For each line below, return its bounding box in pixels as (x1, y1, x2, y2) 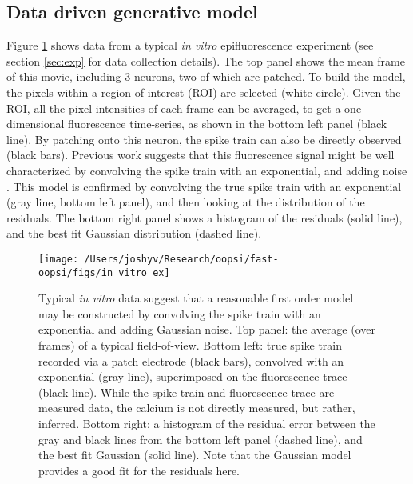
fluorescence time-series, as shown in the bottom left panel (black (68, 115, 387, 132)
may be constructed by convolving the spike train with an (38, 305, 321, 322)
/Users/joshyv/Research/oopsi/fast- (84, 253, 279, 265)
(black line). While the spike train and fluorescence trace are (38, 383, 335, 400)
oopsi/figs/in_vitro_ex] (38, 266, 170, 278)
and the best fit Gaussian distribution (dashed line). (6, 225, 262, 242)
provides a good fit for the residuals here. (38, 462, 240, 478)
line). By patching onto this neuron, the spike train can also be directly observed (6, 130, 402, 147)
